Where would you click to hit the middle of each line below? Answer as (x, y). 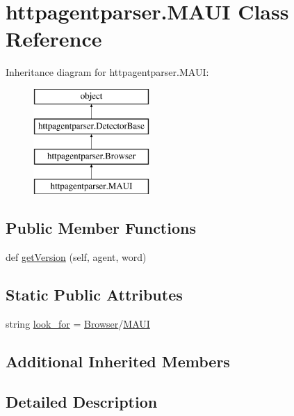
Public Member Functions (101, 228)
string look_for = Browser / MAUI (78, 323)
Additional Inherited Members (118, 361)
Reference (54, 39)
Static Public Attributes (94, 294)
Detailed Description (82, 402)
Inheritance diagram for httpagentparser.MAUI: (107, 72)
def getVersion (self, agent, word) (76, 256)
